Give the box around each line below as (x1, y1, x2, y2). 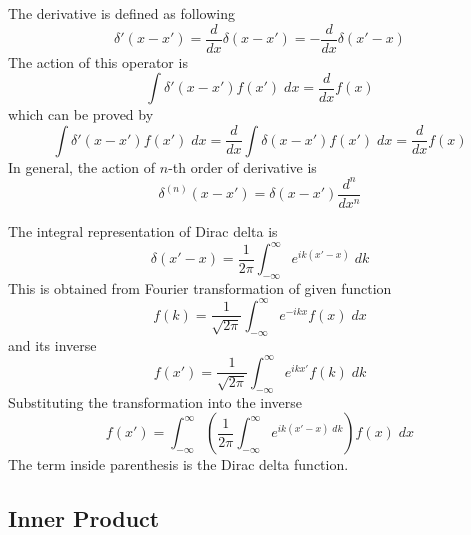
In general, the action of (8, 156, 156, 177)
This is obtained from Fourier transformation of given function (8, 277, 392, 298)
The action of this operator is (8, 51, 188, 72)
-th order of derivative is (168, 156, 317, 177)
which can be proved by (8, 104, 154, 125)
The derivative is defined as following (8, 3, 235, 23)
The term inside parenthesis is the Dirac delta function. (8, 454, 349, 475)
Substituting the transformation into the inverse (8, 391, 302, 412)
